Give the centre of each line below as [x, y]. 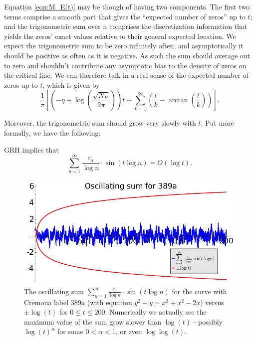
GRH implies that [31, 149]
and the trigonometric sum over [52, 26]
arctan [178, 100]
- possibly [208, 321]
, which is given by [71, 85]
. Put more [217, 123]
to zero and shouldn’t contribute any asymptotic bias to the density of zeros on [125, 65]
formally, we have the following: [52, 132]
